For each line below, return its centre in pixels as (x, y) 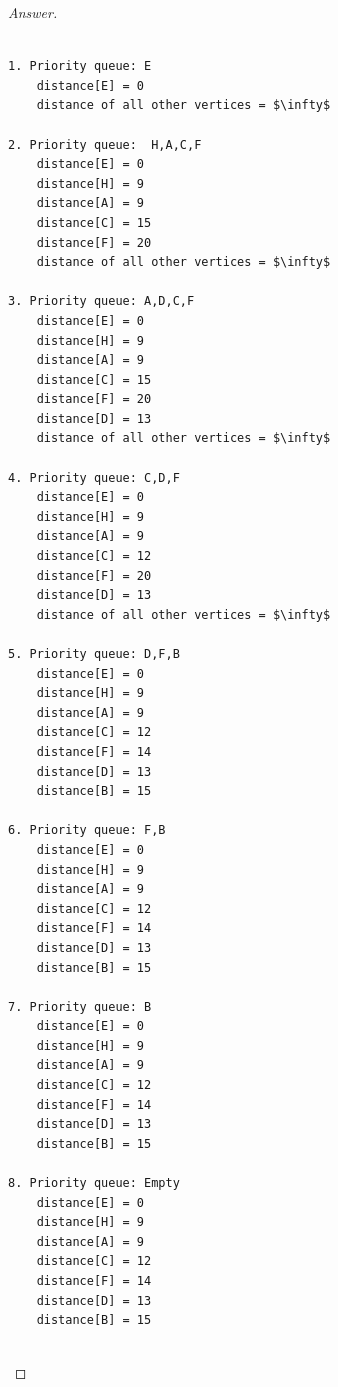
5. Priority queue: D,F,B (94, 654)
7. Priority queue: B (80, 1006)
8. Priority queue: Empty (94, 1183)
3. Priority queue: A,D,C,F (101, 301)
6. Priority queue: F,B (87, 830)
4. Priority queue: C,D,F (94, 477)
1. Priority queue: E (80, 66)
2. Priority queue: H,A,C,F (105, 144)
